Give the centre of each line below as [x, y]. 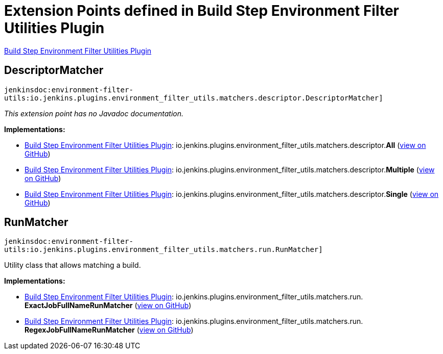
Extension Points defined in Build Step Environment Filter [202, 11]
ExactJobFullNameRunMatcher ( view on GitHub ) [108, 306]
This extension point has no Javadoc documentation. [94, 113]
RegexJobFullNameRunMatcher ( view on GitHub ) [109, 330]
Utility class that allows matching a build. [73, 265]
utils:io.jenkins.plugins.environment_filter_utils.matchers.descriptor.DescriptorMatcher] [194, 98]
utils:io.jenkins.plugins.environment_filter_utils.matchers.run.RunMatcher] [164, 250]
